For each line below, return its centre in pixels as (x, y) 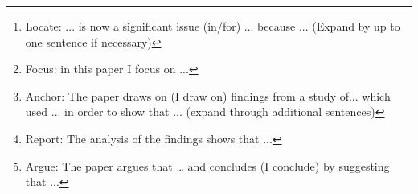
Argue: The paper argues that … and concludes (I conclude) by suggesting (207, 165)
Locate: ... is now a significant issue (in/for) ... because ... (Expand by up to (213, 26)
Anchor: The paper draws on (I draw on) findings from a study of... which (208, 95)
